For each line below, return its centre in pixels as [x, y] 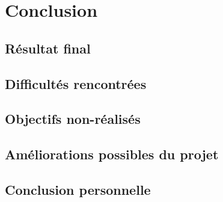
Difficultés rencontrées [76, 83]
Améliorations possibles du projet [112, 154]
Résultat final [48, 48]
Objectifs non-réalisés [73, 119]
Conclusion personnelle [78, 189]
